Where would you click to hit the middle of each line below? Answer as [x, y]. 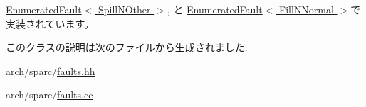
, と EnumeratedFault [215, 9]
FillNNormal [307, 9]
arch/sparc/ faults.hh [51, 71]
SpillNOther [124, 9]
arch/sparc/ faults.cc [49, 95]
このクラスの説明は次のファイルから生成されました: [127, 47]
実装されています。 [50, 23]
